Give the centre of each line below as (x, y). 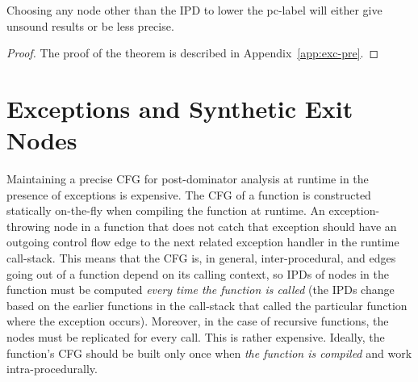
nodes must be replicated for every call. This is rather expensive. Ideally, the (196, 337)
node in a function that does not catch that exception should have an (225, 226)
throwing (29, 226)
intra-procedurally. (52, 369)
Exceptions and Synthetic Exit (180, 108)
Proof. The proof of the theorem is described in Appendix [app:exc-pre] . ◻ (193, 53)
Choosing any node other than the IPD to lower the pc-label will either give (194, 10)
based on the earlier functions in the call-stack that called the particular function (207, 305)
